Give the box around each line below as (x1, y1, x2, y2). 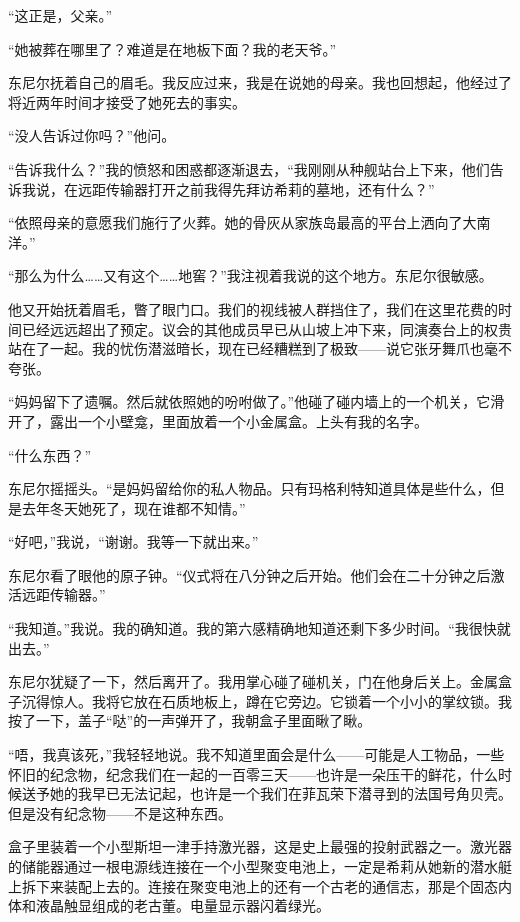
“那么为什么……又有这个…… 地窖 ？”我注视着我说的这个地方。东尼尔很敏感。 (8, 265, 493, 286)
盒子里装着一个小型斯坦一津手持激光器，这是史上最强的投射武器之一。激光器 (8, 836, 512, 857)
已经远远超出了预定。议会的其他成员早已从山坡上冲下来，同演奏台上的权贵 (21, 318, 512, 339)
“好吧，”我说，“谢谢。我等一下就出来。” (8, 531, 259, 552)
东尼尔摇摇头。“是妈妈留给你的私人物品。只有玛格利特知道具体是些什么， (8, 478, 491, 499)
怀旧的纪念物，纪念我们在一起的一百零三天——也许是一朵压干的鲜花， (8, 763, 470, 784)
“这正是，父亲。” (8, 5, 113, 25)
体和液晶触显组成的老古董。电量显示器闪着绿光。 (8, 895, 330, 916)
